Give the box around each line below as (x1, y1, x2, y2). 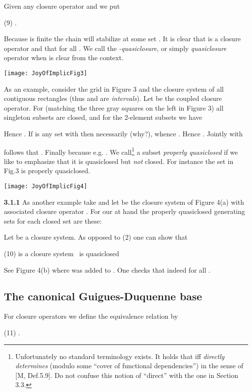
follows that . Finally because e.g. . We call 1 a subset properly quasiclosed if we (4, 145, 238, 157)
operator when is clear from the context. (4, 52, 124, 63)
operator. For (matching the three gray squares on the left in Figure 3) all (4, 102, 224, 113)
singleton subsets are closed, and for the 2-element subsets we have (4, 112, 202, 122)
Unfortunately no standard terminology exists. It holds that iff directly (15, 351, 225, 361)
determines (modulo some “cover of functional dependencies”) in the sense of (15, 360, 244, 371)
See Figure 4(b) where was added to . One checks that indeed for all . (4, 264, 210, 275)
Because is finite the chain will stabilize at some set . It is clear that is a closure (4, 33, 241, 44)
